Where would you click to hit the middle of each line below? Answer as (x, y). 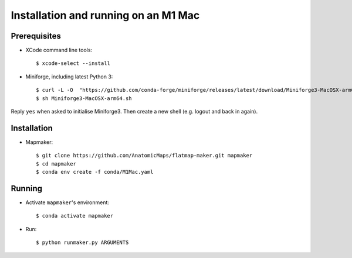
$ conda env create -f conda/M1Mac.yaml (95, 172)
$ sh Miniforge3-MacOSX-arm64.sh (84, 98)
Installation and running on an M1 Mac (105, 15)
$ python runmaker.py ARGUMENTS (82, 242)
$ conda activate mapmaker (75, 216)
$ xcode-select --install (73, 63)
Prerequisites (36, 36)
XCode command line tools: (59, 50)
